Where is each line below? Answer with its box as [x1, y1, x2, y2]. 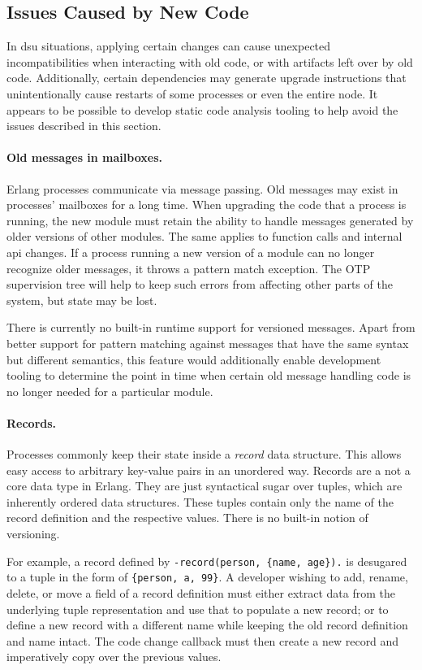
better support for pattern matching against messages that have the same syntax [6, 334, 409, 351]
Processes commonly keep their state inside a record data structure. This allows [6, 446, 402, 463]
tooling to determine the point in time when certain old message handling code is [6, 367, 411, 384]
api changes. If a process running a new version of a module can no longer [6, 243, 375, 260]
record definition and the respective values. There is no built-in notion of [6, 509, 368, 526]
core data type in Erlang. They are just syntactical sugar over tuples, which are [6, 477, 403, 494]
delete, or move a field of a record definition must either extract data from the [6, 584, 396, 601]
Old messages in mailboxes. [6, 149, 162, 166]
